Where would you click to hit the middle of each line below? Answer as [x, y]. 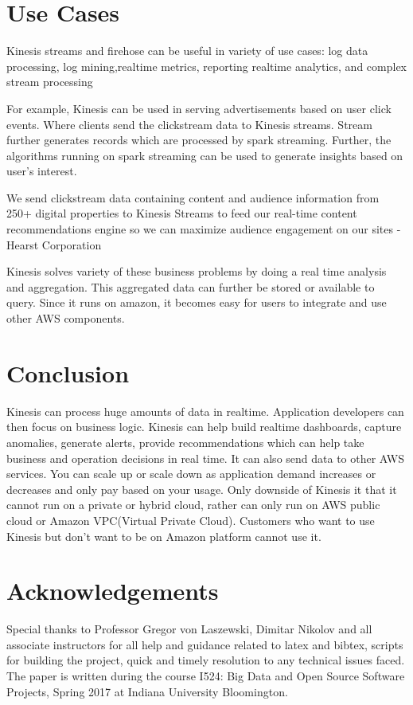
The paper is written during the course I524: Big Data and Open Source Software [206, 676]
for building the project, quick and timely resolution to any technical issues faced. [206, 660]
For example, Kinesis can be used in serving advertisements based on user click [199, 108]
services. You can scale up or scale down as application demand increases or [191, 474]
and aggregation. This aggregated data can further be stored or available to [191, 286]
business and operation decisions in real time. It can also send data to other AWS [205, 458]
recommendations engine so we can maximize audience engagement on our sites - [204, 229]
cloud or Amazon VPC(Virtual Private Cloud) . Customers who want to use [191, 520]
